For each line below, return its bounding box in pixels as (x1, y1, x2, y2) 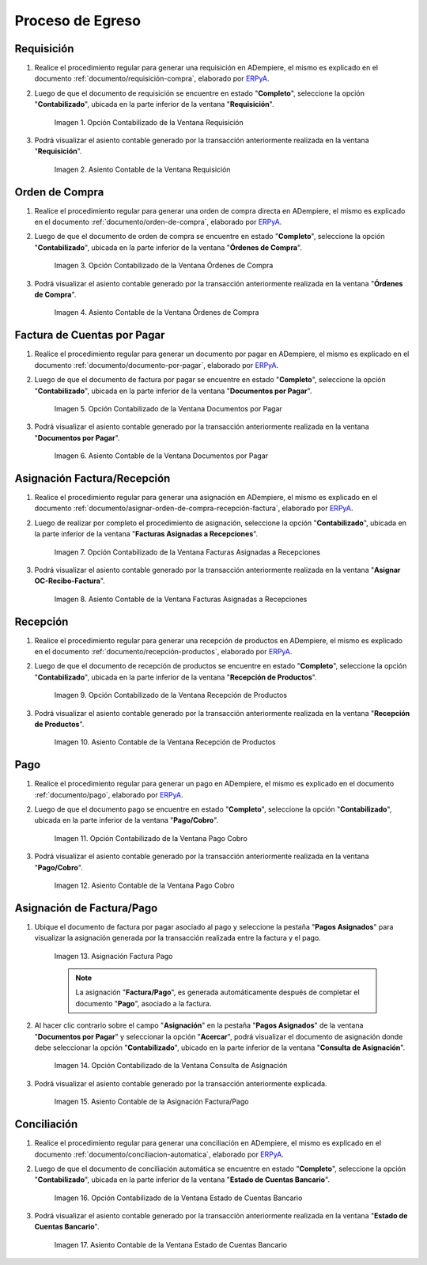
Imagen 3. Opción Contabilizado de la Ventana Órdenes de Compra (54, 261, 274, 271)
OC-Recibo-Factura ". (34, 576, 106, 585)
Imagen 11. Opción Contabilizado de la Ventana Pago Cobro (54, 833, 248, 843)
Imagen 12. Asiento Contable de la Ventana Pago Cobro (54, 881, 235, 890)
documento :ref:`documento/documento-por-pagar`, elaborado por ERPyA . (34, 360, 279, 369)
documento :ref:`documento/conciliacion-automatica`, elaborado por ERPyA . (34, 1149, 284, 1159)
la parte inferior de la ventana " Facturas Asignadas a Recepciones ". (34, 529, 259, 539)
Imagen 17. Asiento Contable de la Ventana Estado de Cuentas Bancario (54, 1240, 288, 1249)
